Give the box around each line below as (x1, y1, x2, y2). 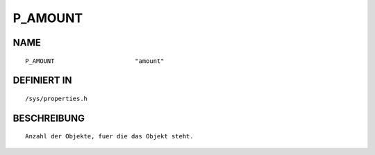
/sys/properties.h (25, 94, 88, 102)
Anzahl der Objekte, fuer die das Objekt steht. (25, 132, 194, 140)
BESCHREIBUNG (12, 112, 85, 124)
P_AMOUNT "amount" (25, 57, 165, 65)
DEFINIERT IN (12, 75, 72, 86)
